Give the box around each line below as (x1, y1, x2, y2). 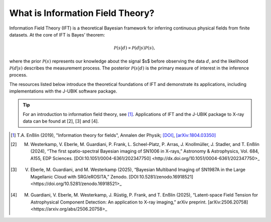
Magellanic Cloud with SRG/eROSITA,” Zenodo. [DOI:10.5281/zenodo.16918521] (30, 173, 193, 179)
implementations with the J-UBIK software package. (9, 88, 117, 94)
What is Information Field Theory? (9, 7, 155, 18)
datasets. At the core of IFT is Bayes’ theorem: (9, 31, 105, 37)
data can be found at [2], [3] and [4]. (23, 118, 99, 124)
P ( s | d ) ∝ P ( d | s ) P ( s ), (113, 45, 156, 51)
